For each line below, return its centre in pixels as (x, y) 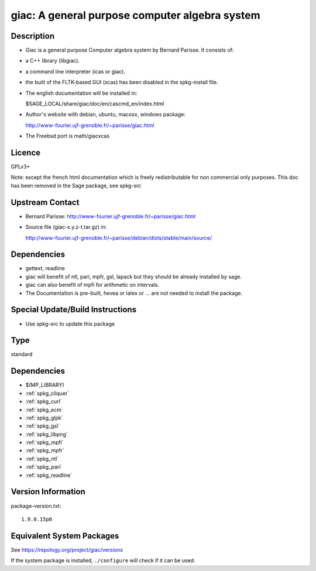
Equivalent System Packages (65, 536)
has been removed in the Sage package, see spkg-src (76, 185)
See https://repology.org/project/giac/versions (67, 549)
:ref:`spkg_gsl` (43, 426)
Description (33, 36)
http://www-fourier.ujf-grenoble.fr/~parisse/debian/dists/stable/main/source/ (119, 238)
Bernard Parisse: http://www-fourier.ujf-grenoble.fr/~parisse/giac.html (111, 216)
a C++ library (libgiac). (53, 61)
